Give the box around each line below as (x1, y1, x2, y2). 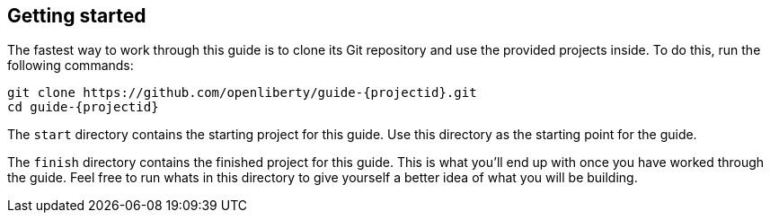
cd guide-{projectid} (7, 100, 159, 115)
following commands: (7, 57, 134, 74)
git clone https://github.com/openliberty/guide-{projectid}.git (7, 85, 477, 101)
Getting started (7, 4, 146, 27)
